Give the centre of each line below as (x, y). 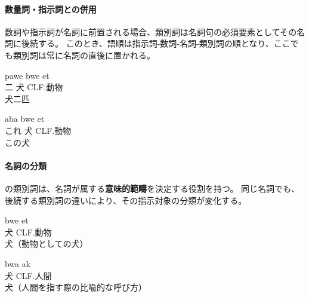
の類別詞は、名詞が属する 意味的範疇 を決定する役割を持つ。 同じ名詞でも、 (152, 188)
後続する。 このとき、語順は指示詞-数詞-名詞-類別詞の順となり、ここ (156, 43)
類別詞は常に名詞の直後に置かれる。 (84, 55)
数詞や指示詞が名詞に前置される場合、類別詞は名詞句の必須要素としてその (151, 31)
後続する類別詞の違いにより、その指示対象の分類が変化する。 (126, 200)
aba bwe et (25, 119)
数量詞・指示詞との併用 (51, 9)
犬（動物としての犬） (47, 244)
